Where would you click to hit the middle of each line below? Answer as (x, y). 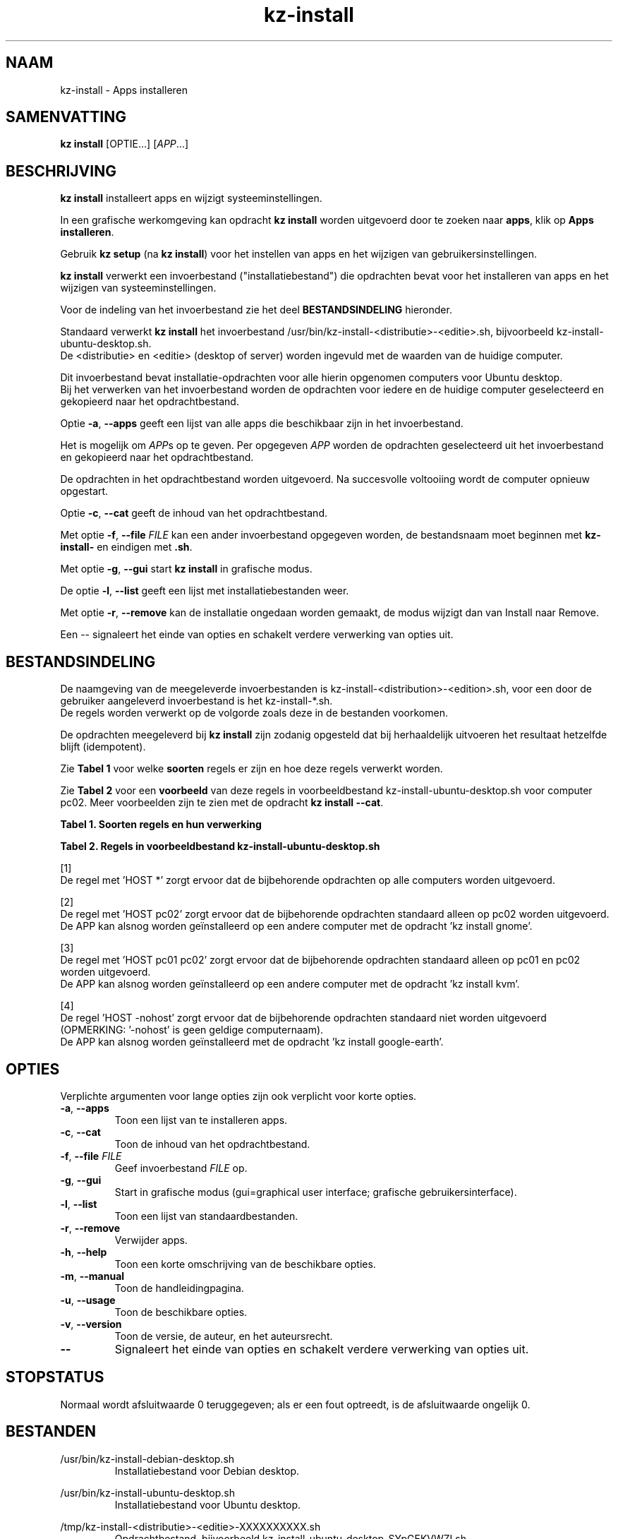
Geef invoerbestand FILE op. (181, 1168)
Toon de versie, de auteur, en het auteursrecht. (224, 1336)
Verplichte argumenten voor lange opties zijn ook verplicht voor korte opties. (238, 1096)
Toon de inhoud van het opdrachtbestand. (212, 1144)
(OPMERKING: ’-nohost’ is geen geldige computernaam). (192, 1030)
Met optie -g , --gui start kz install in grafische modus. (186, 569)
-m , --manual (92, 1276)
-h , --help (84, 1252)
